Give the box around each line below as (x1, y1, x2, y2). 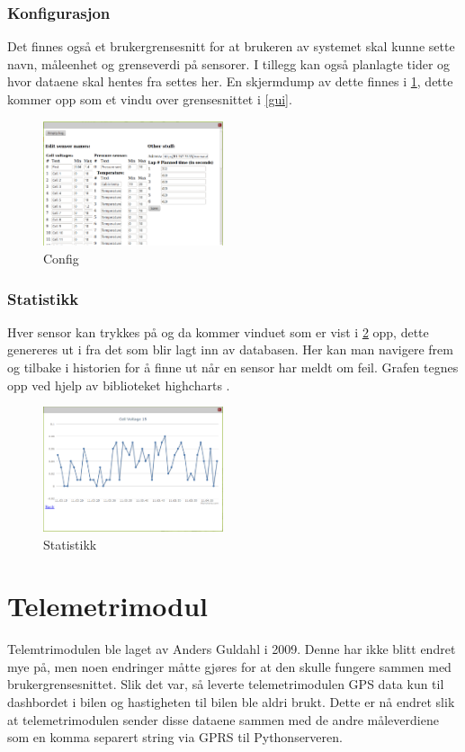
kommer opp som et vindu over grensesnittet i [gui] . (7, 90, 292, 108)
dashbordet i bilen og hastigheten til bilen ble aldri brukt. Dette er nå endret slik (7, 693, 455, 712)
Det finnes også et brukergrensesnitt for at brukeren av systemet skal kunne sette (7, 37, 455, 56)
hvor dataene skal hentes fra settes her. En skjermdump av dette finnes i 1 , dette (7, 72, 453, 91)
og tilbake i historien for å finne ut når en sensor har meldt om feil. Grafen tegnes (7, 357, 459, 376)
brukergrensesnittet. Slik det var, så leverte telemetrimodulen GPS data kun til (7, 675, 444, 694)
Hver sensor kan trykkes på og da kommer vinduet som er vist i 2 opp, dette (7, 322, 429, 341)
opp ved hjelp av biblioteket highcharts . (7, 375, 230, 394)
